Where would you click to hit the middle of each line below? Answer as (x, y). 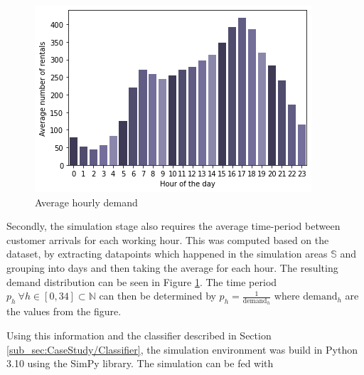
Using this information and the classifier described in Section (139, 335)
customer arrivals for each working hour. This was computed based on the (168, 239)
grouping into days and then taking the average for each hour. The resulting (172, 267)
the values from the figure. (64, 311)
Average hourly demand (86, 202)
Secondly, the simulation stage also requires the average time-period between (173, 226)
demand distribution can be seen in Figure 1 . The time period (142, 281)
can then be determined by (157, 296)
